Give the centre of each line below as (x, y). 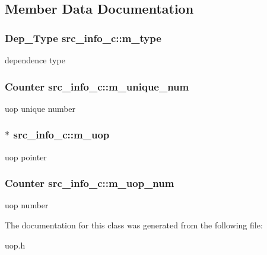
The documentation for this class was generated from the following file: (134, 225)
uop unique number (40, 108)
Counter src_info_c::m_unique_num (97, 86)
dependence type (35, 60)
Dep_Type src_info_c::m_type (83, 38)
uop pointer (26, 156)
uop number (27, 205)
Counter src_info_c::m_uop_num (90, 183)
